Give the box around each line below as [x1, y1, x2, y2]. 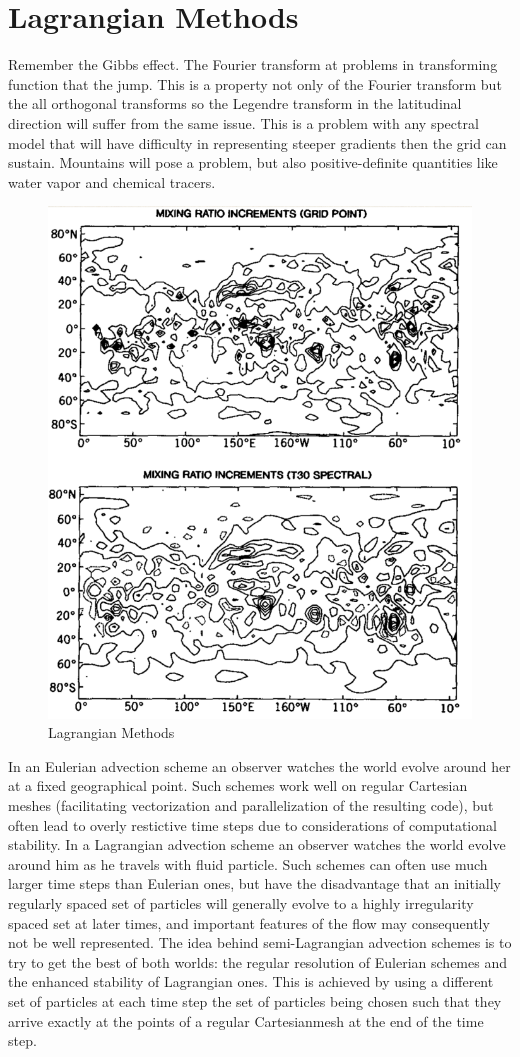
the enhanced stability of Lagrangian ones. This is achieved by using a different [8, 971, 494, 992]
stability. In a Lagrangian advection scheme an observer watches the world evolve [8, 834, 506, 855]
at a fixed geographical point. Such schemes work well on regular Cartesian [8, 775, 468, 796]
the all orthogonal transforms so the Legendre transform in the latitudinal [8, 93, 462, 114]
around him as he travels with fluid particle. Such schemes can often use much [8, 853, 488, 874]
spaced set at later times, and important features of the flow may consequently [8, 912, 490, 933]
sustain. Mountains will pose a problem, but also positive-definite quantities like [8, 152, 498, 173]
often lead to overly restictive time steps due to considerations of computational [8, 814, 497, 835]
